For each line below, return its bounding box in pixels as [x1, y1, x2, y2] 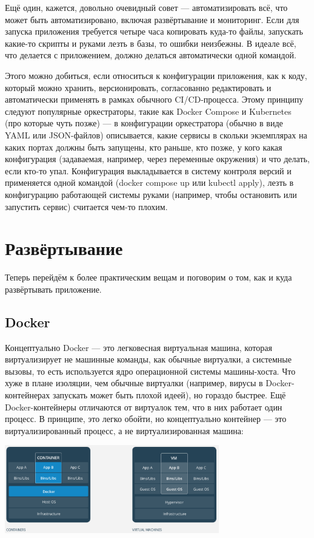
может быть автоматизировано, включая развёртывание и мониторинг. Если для [5, 13, 299, 26]
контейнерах [5, 388, 50, 401]
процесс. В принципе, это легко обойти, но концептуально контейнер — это [5, 412, 287, 425]
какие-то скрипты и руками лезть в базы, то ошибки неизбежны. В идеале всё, [5, 36, 296, 49]
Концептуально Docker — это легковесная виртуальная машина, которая [5, 341, 272, 353]
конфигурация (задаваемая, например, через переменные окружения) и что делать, [5, 152, 310, 165]
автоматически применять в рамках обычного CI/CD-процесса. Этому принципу [5, 93, 304, 106]
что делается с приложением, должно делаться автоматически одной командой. [5, 49, 296, 61]
